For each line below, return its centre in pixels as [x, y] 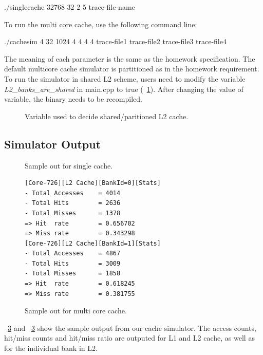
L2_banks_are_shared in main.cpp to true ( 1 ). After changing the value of [124, 89]
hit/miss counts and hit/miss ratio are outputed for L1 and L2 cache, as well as [129, 338]
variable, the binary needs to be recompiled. [73, 99]
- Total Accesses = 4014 [73, 193]
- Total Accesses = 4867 [73, 254]
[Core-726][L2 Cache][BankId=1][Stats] [93, 243]
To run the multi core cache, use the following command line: [101, 24]
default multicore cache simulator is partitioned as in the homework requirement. [132, 69]
